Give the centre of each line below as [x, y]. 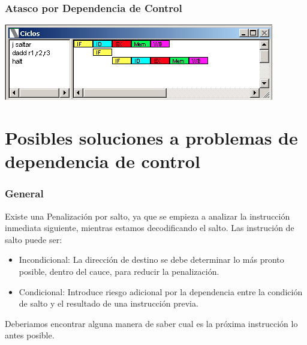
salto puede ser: [34, 239]
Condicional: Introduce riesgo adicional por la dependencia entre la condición [161, 291]
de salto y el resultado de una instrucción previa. [109, 303]
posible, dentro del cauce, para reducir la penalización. [119, 271]
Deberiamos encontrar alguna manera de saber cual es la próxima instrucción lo [151, 323]
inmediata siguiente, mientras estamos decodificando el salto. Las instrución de [150, 228]
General [24, 193]
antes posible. [30, 335]
